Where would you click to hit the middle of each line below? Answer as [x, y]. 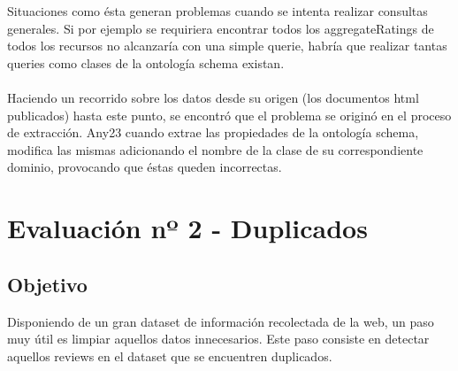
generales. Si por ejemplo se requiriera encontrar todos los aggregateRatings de [221, 28]
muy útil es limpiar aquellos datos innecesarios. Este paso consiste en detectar [218, 339]
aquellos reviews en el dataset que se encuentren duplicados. [170, 356]
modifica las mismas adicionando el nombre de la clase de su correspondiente [215, 149]
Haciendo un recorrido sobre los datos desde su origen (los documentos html [213, 97]
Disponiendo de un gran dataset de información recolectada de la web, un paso [221, 321]
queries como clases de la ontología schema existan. [146, 62]
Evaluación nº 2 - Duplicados [187, 228]
